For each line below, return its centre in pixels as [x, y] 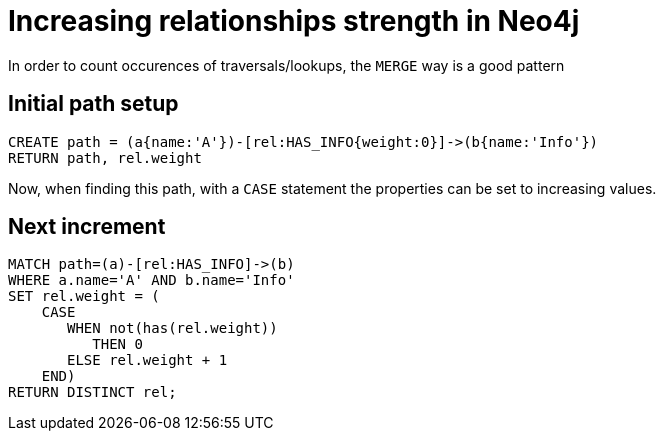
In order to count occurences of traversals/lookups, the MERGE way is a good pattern [286, 65]
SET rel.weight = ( [84, 296]
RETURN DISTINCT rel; [92, 392]
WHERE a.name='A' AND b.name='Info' [151, 280]
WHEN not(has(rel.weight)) [172, 328]
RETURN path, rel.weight [105, 157]
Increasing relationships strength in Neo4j [294, 21]
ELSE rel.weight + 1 [147, 360]
